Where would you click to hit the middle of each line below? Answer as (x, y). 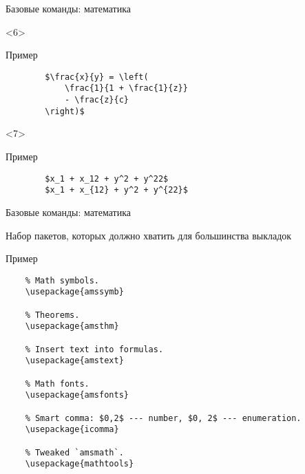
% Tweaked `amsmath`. (74, 452)
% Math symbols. (62, 280)
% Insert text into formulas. (94, 349)
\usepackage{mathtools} (80, 464)
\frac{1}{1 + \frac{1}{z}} (126, 88)
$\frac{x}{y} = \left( (97, 77)
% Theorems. (52, 315)
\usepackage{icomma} (72, 430)
